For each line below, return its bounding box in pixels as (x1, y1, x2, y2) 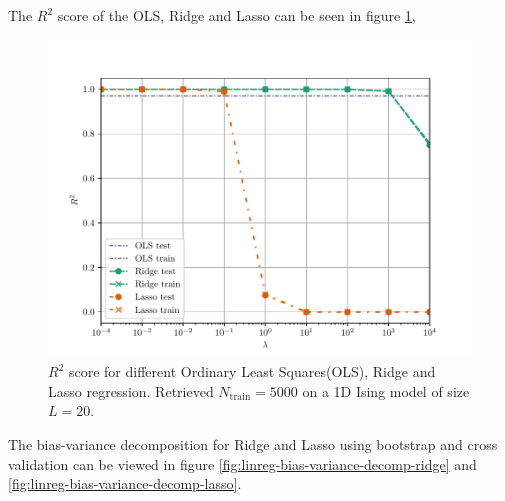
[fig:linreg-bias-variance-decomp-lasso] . (8, 473, 242, 494)
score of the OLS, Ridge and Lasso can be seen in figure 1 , (57, 5, 416, 25)
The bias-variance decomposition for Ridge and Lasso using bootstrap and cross (8, 433, 498, 454)
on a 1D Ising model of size (302, 380, 470, 401)
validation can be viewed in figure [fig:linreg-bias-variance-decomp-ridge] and (8, 453, 477, 474)
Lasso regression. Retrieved (48, 380, 214, 401)
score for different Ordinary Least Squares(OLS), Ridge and (68, 361, 436, 382)
